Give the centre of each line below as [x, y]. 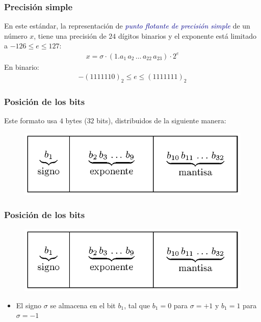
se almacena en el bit [83, 305]
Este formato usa [31, 120]
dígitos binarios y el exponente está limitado [187, 35]
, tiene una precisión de [70, 35]
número [16, 35]
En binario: [22, 66]
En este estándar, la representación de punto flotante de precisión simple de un [127, 26]
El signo [29, 305]
